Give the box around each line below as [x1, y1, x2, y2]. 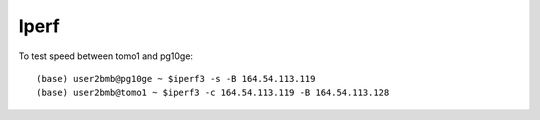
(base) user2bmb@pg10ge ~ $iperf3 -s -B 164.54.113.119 [36, 73, 316, 84]
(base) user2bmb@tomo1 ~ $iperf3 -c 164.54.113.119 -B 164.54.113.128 [36, 87, 390, 99]
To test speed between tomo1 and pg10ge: [18, 50, 194, 62]
